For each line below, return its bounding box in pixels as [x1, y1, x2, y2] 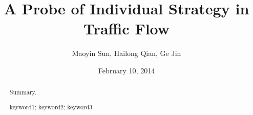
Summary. [9, 88, 37, 97]
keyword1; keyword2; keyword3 [9, 102, 93, 111]
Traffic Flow [83, 18, 170, 39]
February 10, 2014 [98, 65, 155, 75]
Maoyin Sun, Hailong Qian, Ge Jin [72, 48, 181, 59]
